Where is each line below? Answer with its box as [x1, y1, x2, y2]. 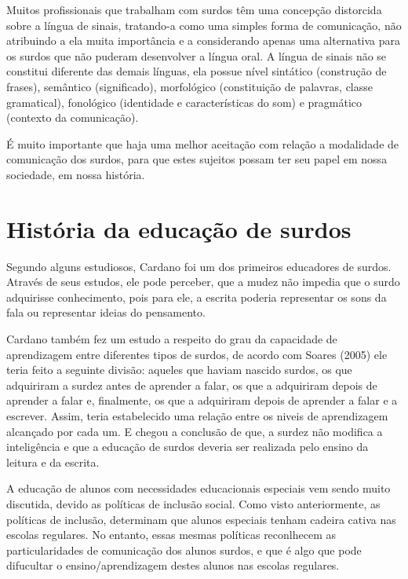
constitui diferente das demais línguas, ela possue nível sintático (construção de [6, 63, 387, 79]
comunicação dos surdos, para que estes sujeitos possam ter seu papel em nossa [6, 151, 388, 167]
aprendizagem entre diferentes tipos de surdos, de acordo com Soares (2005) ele [6, 346, 388, 362]
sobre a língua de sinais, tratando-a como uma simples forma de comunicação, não [6, 16, 402, 33]
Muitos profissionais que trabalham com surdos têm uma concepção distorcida [6, 2, 382, 17]
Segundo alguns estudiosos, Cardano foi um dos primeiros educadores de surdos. [6, 258, 392, 274]
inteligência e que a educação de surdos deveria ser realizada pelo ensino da [6, 438, 369, 455]
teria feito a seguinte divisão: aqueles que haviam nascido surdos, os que [6, 361, 352, 378]
